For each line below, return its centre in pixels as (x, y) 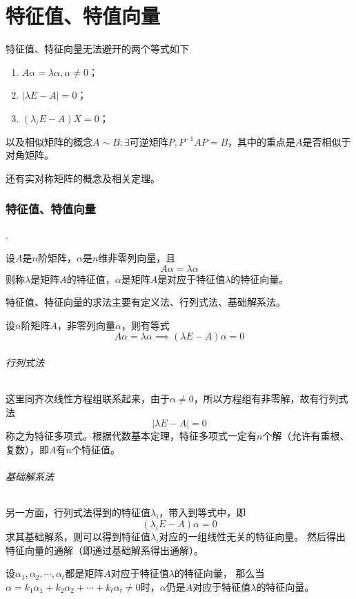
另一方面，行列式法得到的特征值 (78, 512)
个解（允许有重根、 (306, 436)
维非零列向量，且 (137, 258)
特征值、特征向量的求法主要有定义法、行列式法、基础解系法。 (146, 302)
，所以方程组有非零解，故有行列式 (271, 399)
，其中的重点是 (262, 141)
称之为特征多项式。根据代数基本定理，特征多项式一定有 (131, 436)
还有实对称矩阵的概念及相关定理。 (83, 178)
